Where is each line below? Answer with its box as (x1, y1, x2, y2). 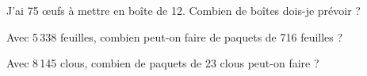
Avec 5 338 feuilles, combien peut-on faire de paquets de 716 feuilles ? (6, 28, 343, 45)
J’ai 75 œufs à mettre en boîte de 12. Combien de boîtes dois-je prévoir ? (6, 2, 361, 18)
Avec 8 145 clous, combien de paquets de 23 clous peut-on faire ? (6, 55, 319, 71)
